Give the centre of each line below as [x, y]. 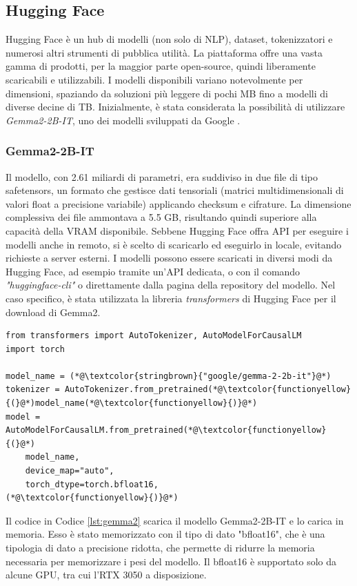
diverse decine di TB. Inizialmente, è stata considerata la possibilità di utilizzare [175, 107]
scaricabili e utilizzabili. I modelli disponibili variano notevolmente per [154, 79]
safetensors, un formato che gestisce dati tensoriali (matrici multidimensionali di [175, 190]
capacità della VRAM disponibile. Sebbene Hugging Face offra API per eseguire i [177, 230]
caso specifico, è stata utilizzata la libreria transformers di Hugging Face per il [171, 298]
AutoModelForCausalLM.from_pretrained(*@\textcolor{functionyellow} [166, 430]
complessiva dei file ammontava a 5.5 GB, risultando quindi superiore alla [161, 217]
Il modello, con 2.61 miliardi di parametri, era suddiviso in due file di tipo [162, 176]
